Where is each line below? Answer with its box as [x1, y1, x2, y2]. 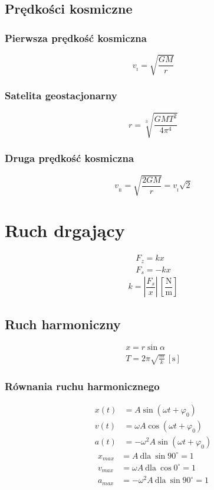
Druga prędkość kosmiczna [5, 151, 134, 166]
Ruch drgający [5, 218, 125, 242]
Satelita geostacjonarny [5, 88, 117, 103]
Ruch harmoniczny [5, 314, 121, 333]
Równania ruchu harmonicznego [5, 378, 160, 393]
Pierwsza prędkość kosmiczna [5, 30, 147, 45]
